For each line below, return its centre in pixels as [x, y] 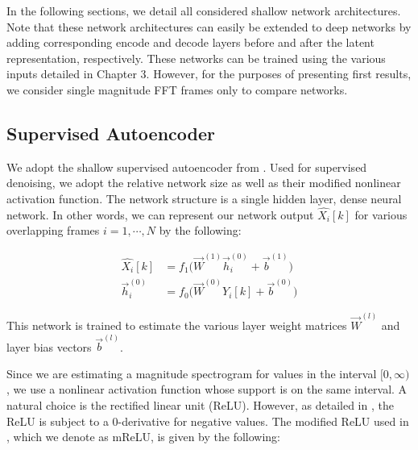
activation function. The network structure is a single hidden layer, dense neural [204, 198]
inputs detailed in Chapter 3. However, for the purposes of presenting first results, [209, 74]
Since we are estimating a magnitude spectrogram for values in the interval [192, 373]
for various [381, 214]
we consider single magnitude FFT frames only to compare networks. [177, 89]
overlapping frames [53, 230]
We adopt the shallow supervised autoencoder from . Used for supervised [187, 167]
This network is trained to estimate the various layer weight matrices [177, 325]
